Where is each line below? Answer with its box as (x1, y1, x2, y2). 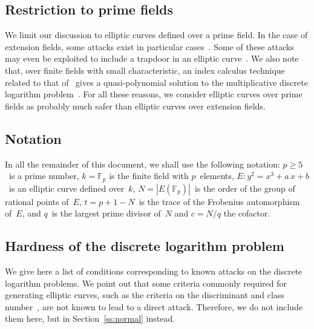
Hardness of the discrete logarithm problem (5, 236, 284, 255)
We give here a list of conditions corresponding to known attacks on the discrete (5, 265, 303, 277)
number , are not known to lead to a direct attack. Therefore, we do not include (5, 300, 303, 313)
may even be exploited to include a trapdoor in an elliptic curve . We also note (5, 52, 299, 65)
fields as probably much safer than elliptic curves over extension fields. (5, 99, 266, 112)
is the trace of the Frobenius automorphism (139, 195, 300, 207)
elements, (200, 169, 234, 182)
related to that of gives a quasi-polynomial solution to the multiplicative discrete (5, 76, 308, 88)
